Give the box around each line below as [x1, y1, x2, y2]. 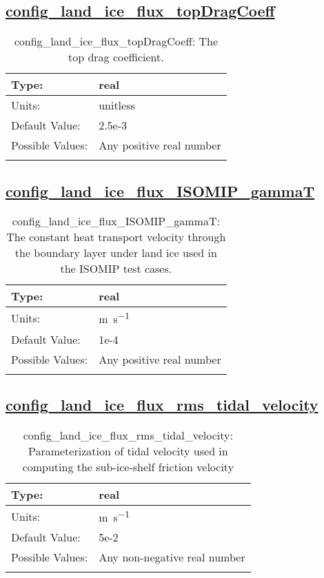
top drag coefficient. [68, 49, 164, 65]
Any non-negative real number [99, 549, 245, 566]
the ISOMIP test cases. [60, 260, 172, 277]
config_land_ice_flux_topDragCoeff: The [14, 33, 219, 50]
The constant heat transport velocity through [6, 229, 226, 245]
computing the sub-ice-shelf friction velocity [22, 458, 234, 475]
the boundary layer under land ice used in [14, 245, 217, 261]
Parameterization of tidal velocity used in [28, 442, 228, 459]
